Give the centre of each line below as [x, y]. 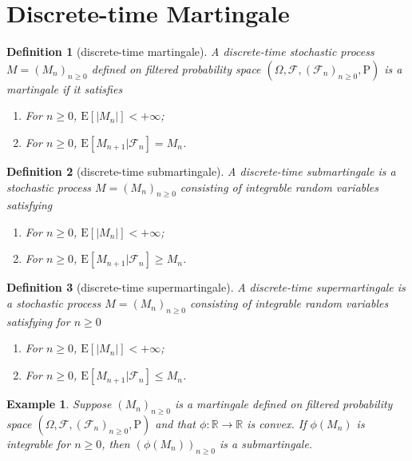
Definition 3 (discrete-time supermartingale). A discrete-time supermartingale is [206, 287]
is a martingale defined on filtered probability [283, 404]
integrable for [39, 443]
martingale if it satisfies [65, 88]
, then [116, 443]
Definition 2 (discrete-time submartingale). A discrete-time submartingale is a [201, 171]
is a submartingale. [266, 443]
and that [176, 423]
